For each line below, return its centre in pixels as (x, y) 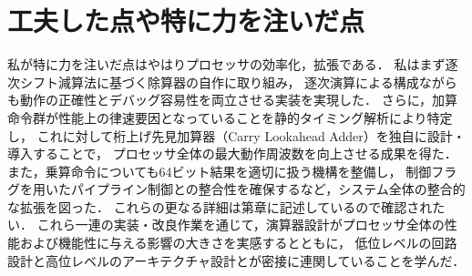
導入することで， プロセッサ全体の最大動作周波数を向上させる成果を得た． (232, 153)
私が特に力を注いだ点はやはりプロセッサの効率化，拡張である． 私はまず (226, 64)
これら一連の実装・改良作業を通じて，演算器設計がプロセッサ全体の (241, 225)
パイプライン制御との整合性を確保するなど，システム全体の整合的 (268, 189)
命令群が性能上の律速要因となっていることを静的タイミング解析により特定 (230, 117)
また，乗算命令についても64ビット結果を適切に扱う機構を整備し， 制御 (220, 171)
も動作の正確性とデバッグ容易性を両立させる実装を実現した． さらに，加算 (232, 100)
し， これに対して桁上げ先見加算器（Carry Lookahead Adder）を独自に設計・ (236, 135)
